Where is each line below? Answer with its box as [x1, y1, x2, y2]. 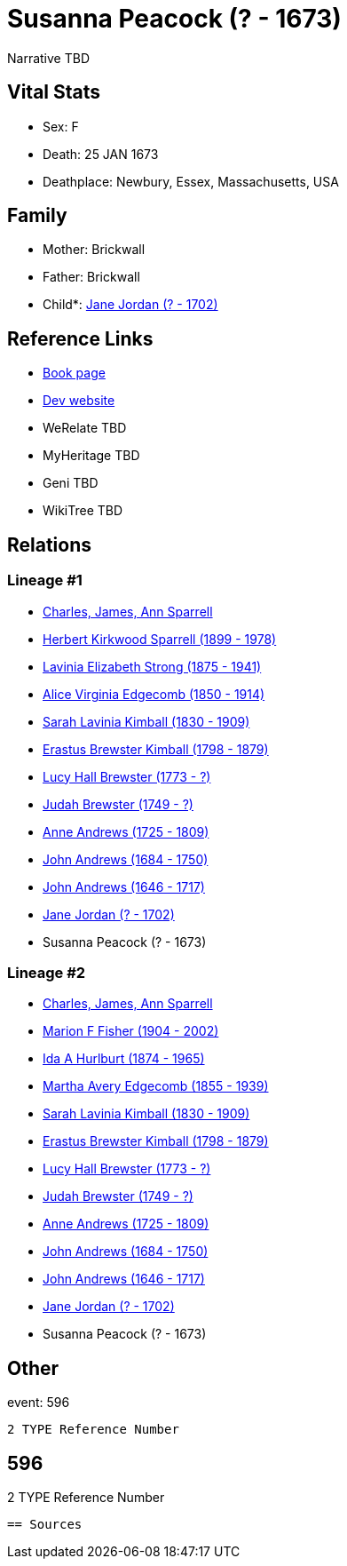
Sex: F [43, 118, 79, 134]
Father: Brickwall [43, 269, 140, 285]
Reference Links [7, 327, 154, 350]
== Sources [7, 1516, 83, 1531]
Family [7, 204, 67, 227]
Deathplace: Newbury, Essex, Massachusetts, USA [43, 173, 339, 189]
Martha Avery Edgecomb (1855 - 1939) [43, 1078, 269, 1094]
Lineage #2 [7, 963, 86, 982]
